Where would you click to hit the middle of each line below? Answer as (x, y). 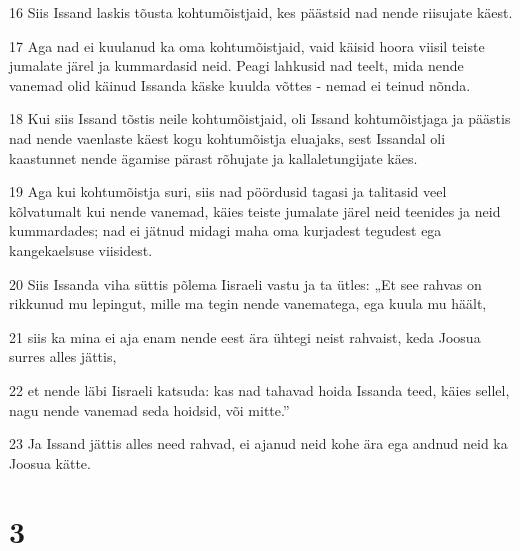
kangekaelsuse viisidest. (81, 249)
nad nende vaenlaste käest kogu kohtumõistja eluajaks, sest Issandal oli (227, 137)
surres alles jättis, (63, 356)
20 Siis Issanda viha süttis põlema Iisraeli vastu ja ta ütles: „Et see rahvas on (245, 283)
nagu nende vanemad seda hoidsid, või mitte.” (149, 409)
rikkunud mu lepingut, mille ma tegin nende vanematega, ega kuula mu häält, (248, 303)
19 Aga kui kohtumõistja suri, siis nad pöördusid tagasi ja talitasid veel (228, 191)
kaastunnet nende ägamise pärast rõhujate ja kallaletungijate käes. (213, 157)
